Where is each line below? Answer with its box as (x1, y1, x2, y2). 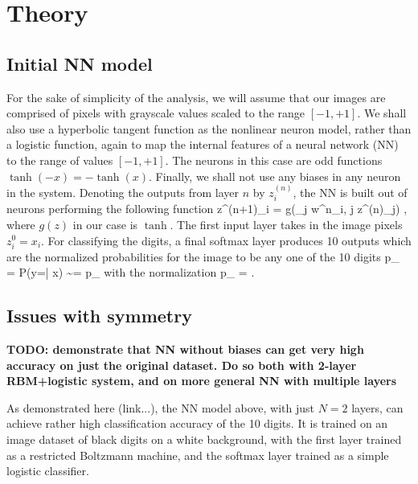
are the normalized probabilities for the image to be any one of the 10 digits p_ (6, 248, 400, 265)
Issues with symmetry (6, 303, 192, 328)
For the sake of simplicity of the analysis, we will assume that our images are (6, 88, 386, 105)
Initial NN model (6, 51, 153, 76)
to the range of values (6, 151, 113, 168)
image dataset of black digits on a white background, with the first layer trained (6, 431, 402, 448)
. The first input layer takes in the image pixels (170, 215, 403, 232)
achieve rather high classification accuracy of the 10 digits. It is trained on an (6, 415, 388, 432)
